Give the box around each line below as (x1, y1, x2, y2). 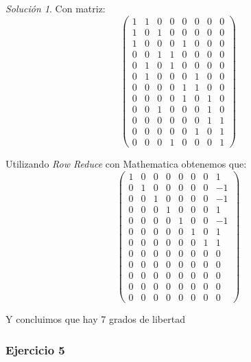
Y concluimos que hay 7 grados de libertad (5, 312, 185, 326)
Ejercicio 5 (5, 341, 65, 358)
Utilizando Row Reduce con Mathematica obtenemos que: (5, 157, 247, 171)
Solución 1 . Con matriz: (5, 1, 106, 15)
